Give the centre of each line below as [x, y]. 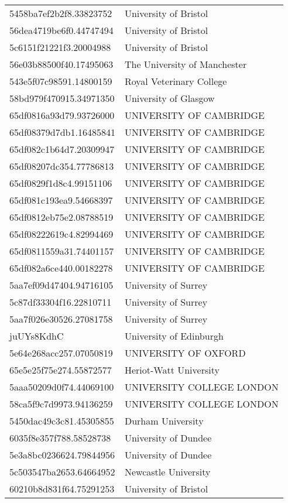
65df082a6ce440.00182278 [61, 268]
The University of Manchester [186, 64]
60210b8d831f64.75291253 [62, 489]
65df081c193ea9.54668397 [61, 200]
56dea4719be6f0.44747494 [61, 30]
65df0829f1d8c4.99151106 [61, 183]
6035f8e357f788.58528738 [60, 438]
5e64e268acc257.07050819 [61, 353]
